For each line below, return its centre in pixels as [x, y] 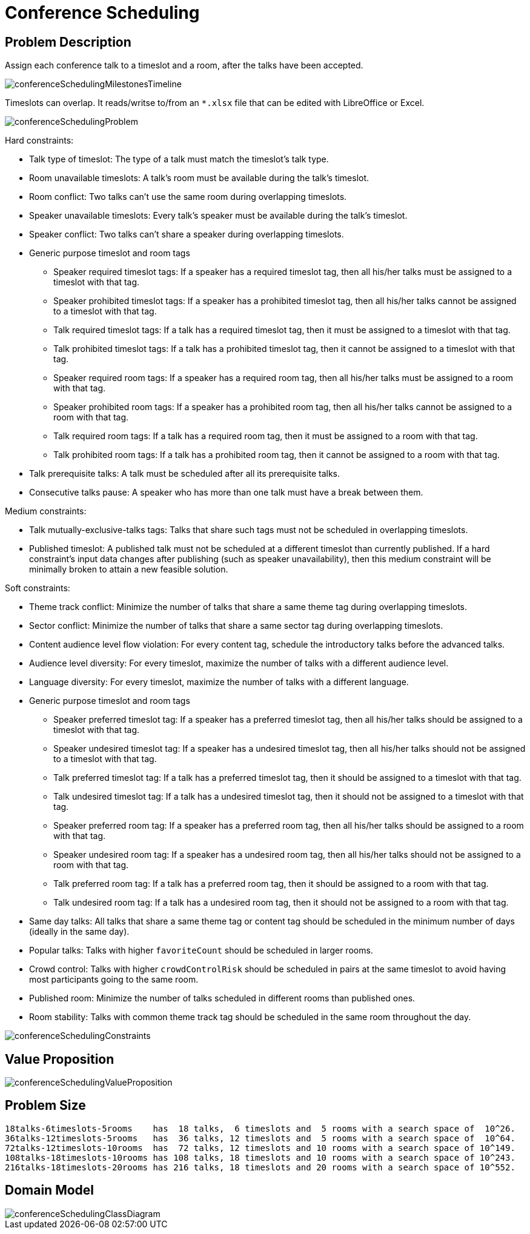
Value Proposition [60, 1059]
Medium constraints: [46, 511]
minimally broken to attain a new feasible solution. [129, 569]
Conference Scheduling [102, 13]
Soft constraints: [38, 588]
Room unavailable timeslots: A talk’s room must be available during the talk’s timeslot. [199, 178]
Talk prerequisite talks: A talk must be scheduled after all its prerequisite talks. [185, 474]
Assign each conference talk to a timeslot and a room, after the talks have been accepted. [184, 65]
